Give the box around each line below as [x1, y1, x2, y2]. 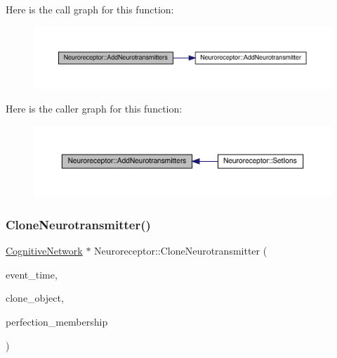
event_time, [6, 267, 58, 281]
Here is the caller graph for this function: [6, 101, 183, 116]
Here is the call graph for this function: [6, 2, 174, 16]
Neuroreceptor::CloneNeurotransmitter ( [94, 243, 267, 258]
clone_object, [6, 290, 64, 305]
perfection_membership [6, 314, 108, 329]
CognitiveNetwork [6, 243, 83, 258]
